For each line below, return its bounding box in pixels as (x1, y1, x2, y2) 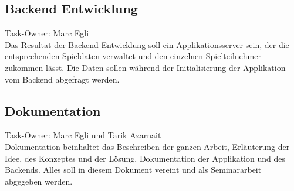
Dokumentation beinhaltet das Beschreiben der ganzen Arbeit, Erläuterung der (5, 140, 290, 152)
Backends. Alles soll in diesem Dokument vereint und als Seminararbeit (5, 163, 262, 176)
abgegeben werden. (5, 175, 73, 187)
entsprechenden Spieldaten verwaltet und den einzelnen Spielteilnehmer (5, 50, 261, 62)
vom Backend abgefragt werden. (5, 73, 120, 85)
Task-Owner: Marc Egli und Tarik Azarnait (5, 129, 161, 141)
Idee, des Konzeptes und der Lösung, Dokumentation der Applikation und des (5, 152, 285, 164)
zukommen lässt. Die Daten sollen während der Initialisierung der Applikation (5, 61, 286, 73)
